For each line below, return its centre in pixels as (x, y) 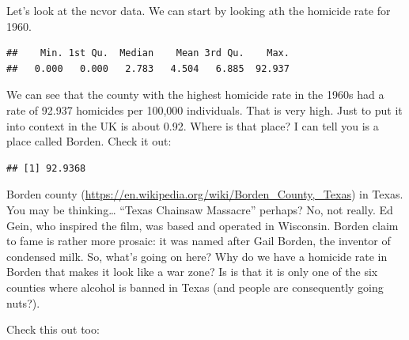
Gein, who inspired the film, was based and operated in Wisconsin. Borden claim (203, 225)
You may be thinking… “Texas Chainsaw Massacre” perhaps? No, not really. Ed (200, 209)
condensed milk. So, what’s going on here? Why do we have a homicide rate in (197, 256)
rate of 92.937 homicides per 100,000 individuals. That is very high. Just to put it (204, 110)
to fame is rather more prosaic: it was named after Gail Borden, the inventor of (199, 241)
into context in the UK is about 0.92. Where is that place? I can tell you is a (193, 125)
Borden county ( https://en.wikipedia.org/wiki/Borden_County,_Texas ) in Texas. (205, 194)
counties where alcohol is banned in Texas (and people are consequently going (195, 287)
